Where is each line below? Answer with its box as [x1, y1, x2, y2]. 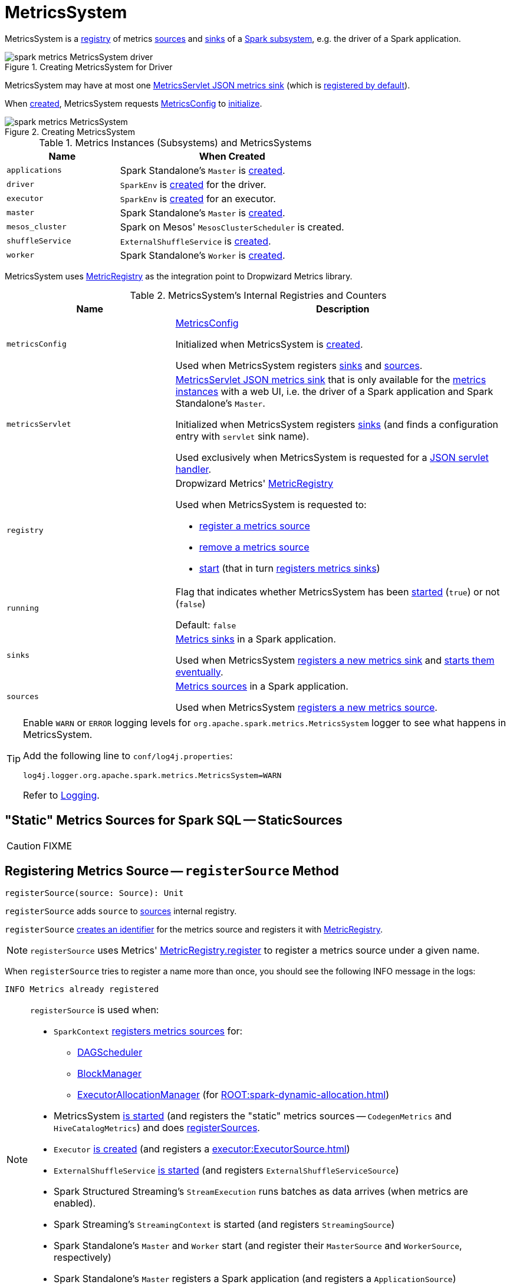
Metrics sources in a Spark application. [175, 680, 348, 692]
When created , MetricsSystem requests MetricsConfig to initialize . [5, 98, 262, 108]
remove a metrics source [199, 541, 310, 553]
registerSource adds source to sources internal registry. [5, 906, 237, 917]
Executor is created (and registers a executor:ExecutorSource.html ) [54, 1143, 350, 1155]
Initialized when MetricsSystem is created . [175, 338, 363, 350]
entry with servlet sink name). [175, 430, 310, 442]
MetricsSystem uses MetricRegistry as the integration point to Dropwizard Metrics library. [5, 271, 353, 281]
